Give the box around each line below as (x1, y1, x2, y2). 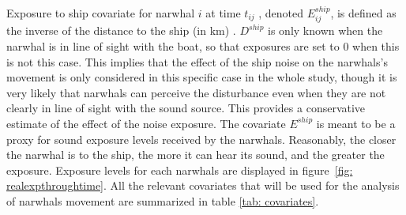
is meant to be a (316, 115, 396, 131)
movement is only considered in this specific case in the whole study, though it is (6, 69, 397, 85)
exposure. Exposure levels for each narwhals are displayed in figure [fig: (6, 161, 353, 178)
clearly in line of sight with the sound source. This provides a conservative (6, 100, 366, 116)
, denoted (258, 5, 304, 21)
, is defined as (330, 5, 397, 21)
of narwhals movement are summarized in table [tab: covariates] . (6, 192, 319, 209)
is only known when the (268, 22, 383, 39)
